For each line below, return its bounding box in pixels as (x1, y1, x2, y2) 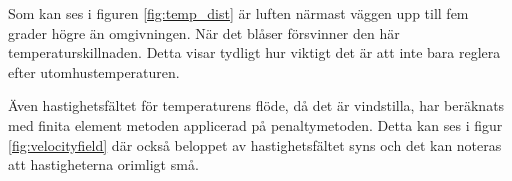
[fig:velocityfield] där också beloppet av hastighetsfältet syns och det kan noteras (8, 134, 502, 155)
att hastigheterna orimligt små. (8, 154, 199, 175)
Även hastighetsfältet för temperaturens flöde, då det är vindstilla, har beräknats (8, 95, 505, 116)
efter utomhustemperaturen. (8, 61, 180, 82)
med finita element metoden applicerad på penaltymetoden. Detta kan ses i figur (8, 114, 503, 135)
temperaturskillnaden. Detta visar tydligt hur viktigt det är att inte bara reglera (8, 42, 501, 63)
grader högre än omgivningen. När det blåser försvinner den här (8, 22, 400, 43)
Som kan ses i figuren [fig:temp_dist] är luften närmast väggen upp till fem (8, 3, 469, 23)
